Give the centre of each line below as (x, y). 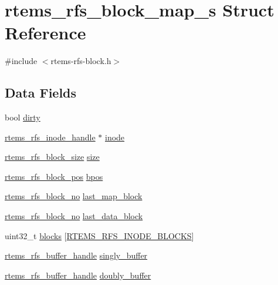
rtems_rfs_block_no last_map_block (74, 196)
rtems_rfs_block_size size (52, 157)
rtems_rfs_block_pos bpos (54, 176)
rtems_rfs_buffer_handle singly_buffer (76, 255)
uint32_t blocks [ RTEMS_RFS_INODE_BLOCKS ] (99, 235)
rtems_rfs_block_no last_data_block (74, 216)
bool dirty (23, 117)
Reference (45, 33)
